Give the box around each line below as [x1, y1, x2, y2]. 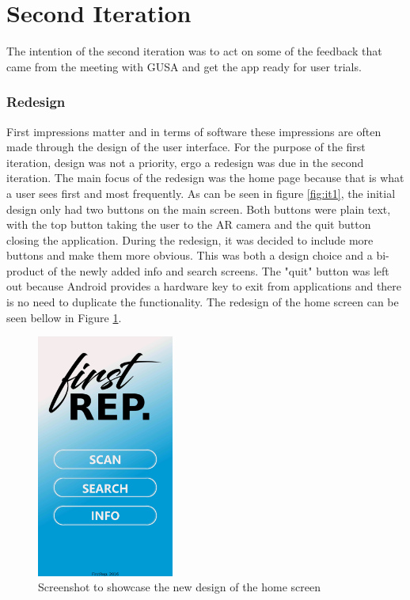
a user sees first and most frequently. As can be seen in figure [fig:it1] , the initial [6, 184, 396, 201]
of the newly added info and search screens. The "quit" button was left [47, 262, 389, 279]
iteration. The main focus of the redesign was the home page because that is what [6, 169, 404, 186]
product [6, 262, 44, 279]
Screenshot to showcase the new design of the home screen [38, 579, 321, 595]
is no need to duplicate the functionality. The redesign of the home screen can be [6, 294, 399, 310]
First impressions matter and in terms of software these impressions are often [6, 123, 382, 139]
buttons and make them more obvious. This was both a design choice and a [6, 247, 373, 264]
